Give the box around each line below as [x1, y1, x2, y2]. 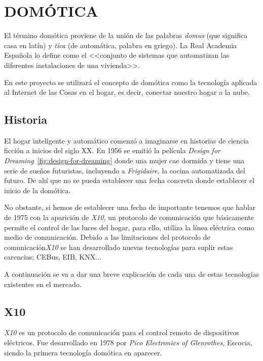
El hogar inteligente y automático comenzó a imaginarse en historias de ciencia [4, 135, 249, 146]
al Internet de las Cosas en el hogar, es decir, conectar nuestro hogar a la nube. [4, 87, 250, 97]
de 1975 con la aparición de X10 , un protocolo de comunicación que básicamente [4, 212, 254, 223]
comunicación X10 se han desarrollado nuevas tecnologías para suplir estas [4, 241, 233, 252]
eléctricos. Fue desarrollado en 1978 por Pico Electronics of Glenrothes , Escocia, [4, 337, 252, 347]
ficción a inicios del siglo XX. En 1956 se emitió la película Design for [4, 145, 220, 156]
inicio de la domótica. [4, 185, 71, 195]
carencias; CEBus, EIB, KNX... [4, 251, 101, 262]
